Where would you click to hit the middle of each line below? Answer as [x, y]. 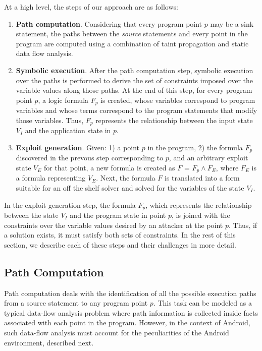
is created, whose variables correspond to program [178, 100]
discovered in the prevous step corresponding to [90, 158]
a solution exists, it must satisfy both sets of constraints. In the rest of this [120, 235]
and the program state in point [118, 215]
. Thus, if [243, 225]
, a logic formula [63, 100]
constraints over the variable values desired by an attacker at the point [114, 225]
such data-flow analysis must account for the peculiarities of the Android [117, 332]
